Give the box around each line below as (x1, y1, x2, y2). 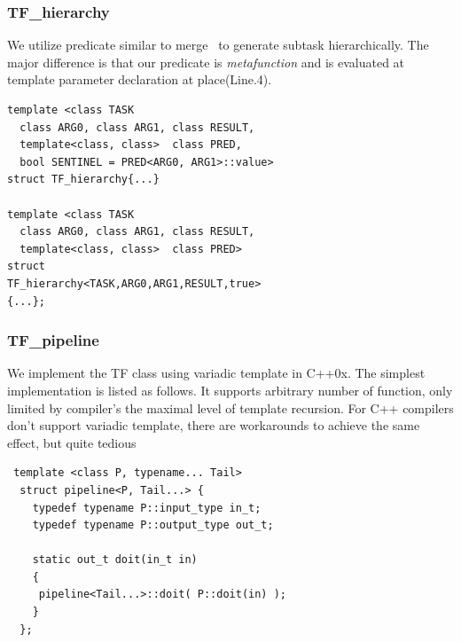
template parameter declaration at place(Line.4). (7, 70, 272, 89)
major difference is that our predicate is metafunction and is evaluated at (7, 52, 405, 71)
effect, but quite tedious (7, 433, 137, 451)
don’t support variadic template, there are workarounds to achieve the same (7, 416, 420, 435)
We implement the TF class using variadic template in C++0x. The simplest (7, 364, 426, 382)
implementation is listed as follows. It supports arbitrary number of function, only (7, 380, 453, 399)
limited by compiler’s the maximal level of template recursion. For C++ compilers (7, 398, 454, 417)
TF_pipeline (7, 329, 99, 351)
